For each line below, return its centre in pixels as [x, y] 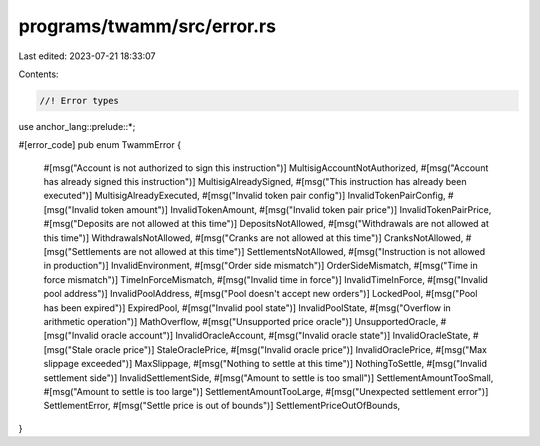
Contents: [38, 74]
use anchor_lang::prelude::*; [77, 126]
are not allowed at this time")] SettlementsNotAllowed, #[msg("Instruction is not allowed [304, 252]
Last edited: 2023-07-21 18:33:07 [87, 56]
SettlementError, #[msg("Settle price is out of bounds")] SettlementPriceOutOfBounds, [222, 406]
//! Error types [79, 100]
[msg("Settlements [82, 252]
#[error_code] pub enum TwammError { [100, 145]
